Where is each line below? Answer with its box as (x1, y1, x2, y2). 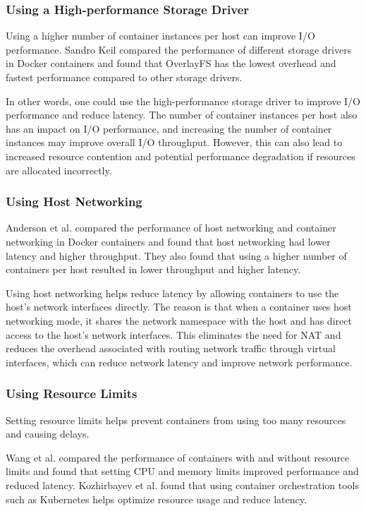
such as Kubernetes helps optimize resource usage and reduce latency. (6, 491, 307, 506)
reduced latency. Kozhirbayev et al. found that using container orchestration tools (6, 477, 359, 492)
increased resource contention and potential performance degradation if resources (6, 148, 355, 163)
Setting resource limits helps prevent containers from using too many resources (6, 412, 346, 427)
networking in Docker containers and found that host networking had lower (6, 234, 331, 248)
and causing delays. (6, 426, 90, 441)
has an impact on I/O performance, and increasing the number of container (6, 121, 332, 136)
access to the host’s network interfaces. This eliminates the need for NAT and (6, 327, 341, 342)
